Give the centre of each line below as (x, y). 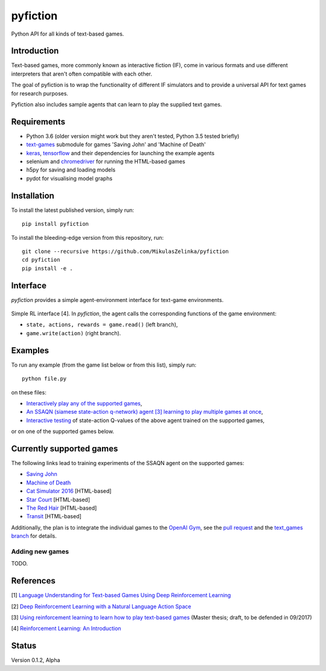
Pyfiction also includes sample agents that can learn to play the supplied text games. (117, 104)
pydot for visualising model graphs (69, 178)
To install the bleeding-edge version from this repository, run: (88, 237)
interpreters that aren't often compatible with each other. (82, 74)
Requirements (38, 122)
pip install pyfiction (56, 224)
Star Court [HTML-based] (58, 499)
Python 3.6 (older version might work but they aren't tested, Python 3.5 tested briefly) (133, 136)
